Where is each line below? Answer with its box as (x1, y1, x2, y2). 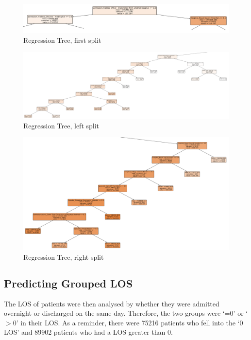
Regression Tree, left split (23, 120, 100, 130)
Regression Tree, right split (23, 251, 104, 262)
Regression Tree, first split (23, 35, 101, 45)
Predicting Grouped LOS (4, 275, 133, 290)
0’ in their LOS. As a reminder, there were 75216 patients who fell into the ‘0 (13, 317, 243, 327)
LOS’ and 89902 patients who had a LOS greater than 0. (4, 327, 173, 337)
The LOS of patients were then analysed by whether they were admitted (4, 298, 219, 308)
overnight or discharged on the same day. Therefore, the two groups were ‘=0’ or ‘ (4, 308, 248, 318)
